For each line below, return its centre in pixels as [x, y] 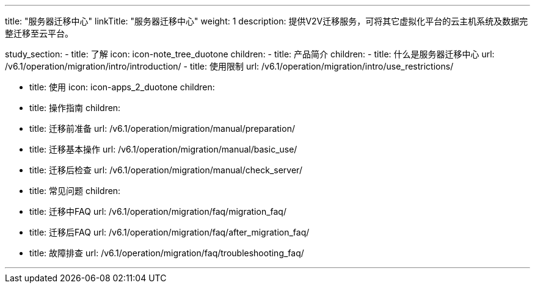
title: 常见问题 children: [75, 191]
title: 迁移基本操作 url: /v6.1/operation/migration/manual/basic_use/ [163, 149]
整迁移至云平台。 [39, 33]
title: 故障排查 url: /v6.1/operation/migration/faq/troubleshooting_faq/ [167, 253]
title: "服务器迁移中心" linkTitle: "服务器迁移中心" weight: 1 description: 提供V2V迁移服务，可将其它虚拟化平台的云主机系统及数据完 [267, 21]
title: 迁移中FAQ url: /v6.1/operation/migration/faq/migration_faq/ [158, 211]
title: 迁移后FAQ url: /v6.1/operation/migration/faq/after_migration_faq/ [169, 232]
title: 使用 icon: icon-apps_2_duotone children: [122, 87]
